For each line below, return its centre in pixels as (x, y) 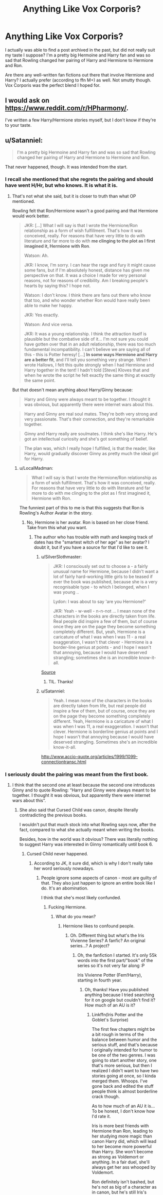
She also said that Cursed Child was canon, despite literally (79, 810)
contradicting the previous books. (53, 815)
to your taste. (18, 125)
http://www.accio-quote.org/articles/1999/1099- (89, 756)
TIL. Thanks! (61, 681)
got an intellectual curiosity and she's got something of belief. (86, 439)
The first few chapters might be (123, 1029)
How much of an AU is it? (110, 1005)
